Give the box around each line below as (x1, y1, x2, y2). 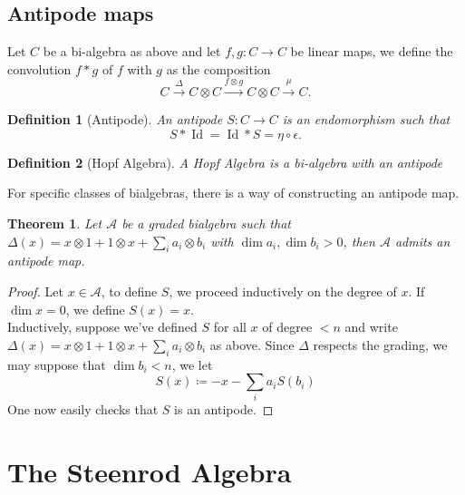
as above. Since (209, 335, 295, 354)
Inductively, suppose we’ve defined (7, 317, 198, 336)
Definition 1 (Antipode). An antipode (7, 110, 223, 129)
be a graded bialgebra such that (121, 213, 291, 232)
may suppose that (7, 354, 106, 374)
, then (343, 231, 375, 250)
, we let (171, 354, 213, 374)
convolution (7, 59, 72, 78)
